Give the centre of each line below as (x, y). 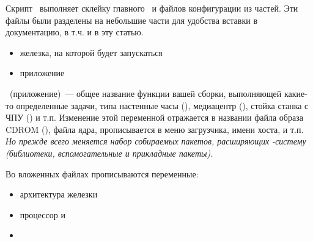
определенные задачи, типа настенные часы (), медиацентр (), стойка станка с (162, 105)
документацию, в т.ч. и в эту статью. (75, 32)
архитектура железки (59, 194)
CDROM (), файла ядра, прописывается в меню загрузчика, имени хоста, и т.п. (155, 129)
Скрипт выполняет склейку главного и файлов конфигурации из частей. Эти (152, 8)
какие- (296, 93)
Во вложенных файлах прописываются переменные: (102, 173)
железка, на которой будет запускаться (91, 52)
